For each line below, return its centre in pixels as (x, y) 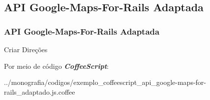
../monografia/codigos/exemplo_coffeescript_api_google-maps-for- (105, 82)
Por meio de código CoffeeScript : (56, 66)
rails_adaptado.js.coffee (40, 91)
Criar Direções (26, 49)
